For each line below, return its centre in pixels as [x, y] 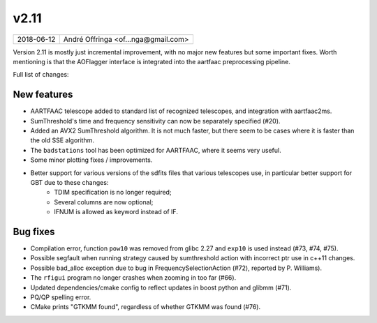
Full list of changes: [41, 75]
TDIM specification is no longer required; [113, 193]
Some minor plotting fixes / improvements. [91, 160]
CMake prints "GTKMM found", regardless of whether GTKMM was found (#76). [146, 307]
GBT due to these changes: [69, 182]
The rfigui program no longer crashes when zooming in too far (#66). [133, 278]
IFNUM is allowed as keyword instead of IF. [116, 212]
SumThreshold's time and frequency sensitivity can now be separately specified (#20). [155, 121]
